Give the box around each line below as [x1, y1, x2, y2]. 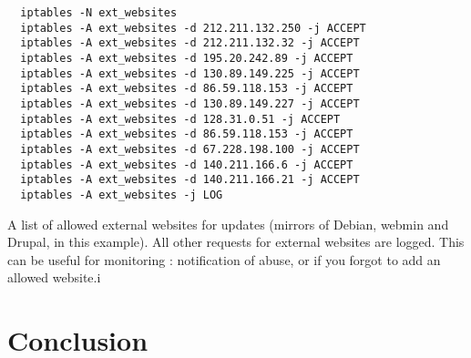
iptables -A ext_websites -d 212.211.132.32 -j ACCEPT [20, 36, 360, 50]
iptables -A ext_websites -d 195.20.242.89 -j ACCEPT [20, 51, 353, 65]
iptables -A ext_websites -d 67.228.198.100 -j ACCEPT [20, 142, 360, 156]
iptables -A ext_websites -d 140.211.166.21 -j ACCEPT [20, 173, 360, 187]
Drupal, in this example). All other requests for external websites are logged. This [7, 232, 465, 251]
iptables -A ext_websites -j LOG [20, 188, 223, 201]
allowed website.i [7, 268, 101, 287]
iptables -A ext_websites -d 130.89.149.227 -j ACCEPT [20, 97, 360, 110]
